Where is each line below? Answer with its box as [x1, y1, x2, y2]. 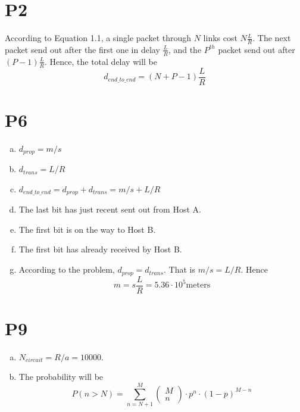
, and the [168, 43, 202, 55]
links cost [203, 32, 237, 44]
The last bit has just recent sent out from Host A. [18, 203, 201, 216]
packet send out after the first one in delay [5, 43, 160, 55]
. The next [252, 32, 291, 44]
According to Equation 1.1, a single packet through [5, 32, 192, 44]
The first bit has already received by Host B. [18, 243, 182, 255]
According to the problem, [18, 263, 115, 276]
